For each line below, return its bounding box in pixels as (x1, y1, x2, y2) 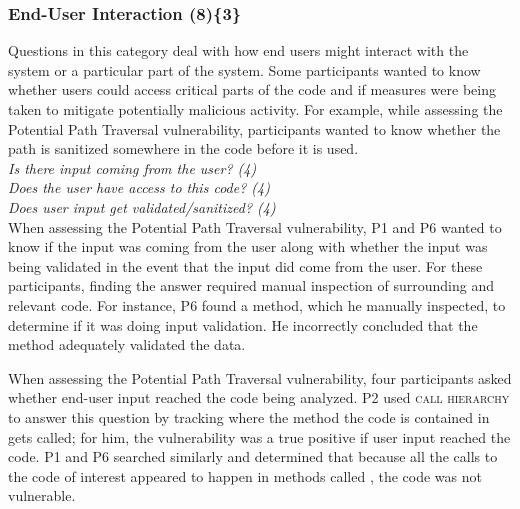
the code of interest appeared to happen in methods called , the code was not (8, 465, 482, 486)
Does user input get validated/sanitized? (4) (8, 196, 276, 217)
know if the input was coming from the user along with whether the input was (8, 236, 488, 257)
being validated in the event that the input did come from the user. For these (8, 255, 483, 276)
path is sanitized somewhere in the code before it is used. (8, 138, 359, 159)
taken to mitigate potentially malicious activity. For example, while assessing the (8, 99, 503, 119)
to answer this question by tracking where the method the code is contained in (8, 406, 490, 427)
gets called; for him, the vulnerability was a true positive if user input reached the (8, 426, 511, 447)
